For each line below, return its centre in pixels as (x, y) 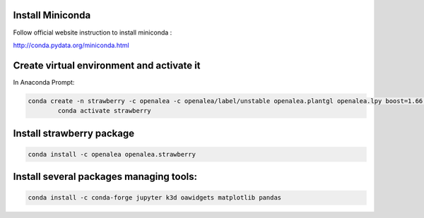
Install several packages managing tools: (105, 177)
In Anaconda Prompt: (44, 82)
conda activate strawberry (104, 111)
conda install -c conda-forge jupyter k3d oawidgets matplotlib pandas (155, 198)
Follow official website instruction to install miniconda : (93, 32)
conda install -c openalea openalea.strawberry (112, 154)
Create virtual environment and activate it (107, 65)
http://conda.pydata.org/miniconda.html (71, 45)
